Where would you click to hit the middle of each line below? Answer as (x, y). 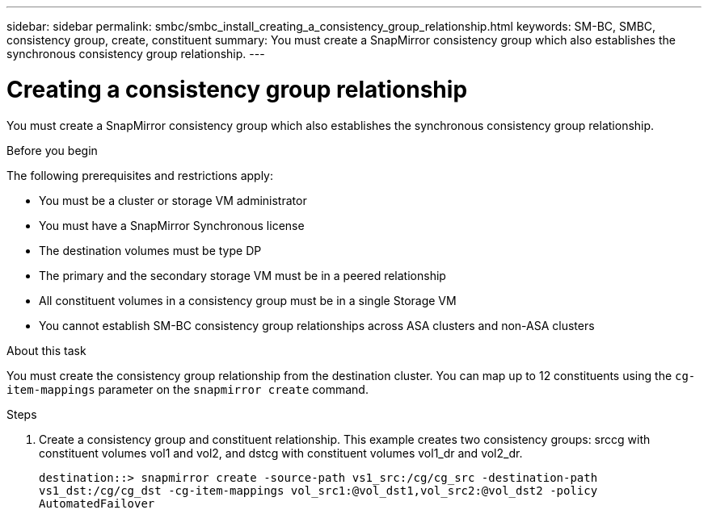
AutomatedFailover (97, 503)
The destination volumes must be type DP (150, 250)
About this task (46, 350)
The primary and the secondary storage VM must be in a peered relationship (242, 275)
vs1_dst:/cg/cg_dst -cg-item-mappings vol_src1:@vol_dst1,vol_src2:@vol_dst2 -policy (318, 490)
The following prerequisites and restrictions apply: (140, 175)
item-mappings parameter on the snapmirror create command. (188, 389)
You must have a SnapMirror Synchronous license (172, 225)
